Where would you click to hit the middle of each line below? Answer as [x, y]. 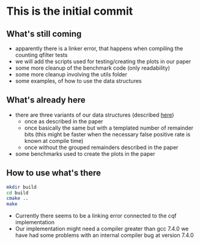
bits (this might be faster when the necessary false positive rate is [107, 134]
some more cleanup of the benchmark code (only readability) [92, 68]
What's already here [46, 100]
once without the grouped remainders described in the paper [101, 147]
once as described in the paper [64, 121]
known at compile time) [54, 141]
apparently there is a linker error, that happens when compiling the [99, 48]
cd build [17, 193]
